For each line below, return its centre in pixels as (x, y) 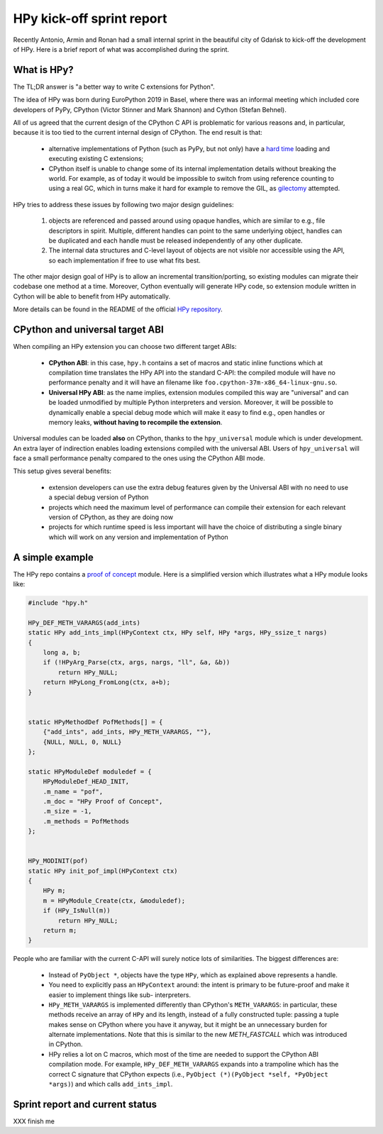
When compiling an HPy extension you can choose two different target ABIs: (125, 347)
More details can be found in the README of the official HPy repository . (118, 309)
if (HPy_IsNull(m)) (77, 911)
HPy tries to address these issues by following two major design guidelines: (123, 204)
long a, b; (62, 653)
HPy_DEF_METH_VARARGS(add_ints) (84, 623)
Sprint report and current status (85, 1104)
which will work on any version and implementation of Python (138, 537)
